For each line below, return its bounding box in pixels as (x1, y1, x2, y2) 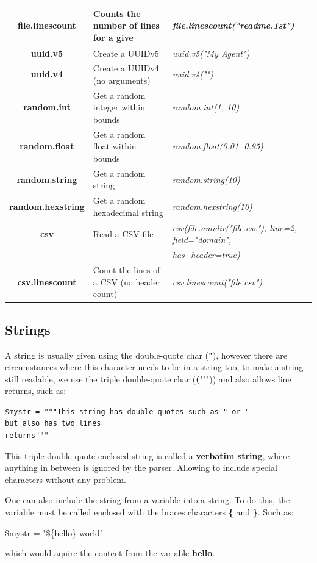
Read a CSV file (93, 227, 154, 240)
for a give (93, 30, 134, 43)
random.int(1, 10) (172, 101, 240, 113)
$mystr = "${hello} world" (5, 526, 104, 539)
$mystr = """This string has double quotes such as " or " (5, 407, 249, 416)
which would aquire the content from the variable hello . (5, 547, 215, 559)
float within (93, 140, 137, 152)
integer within (93, 101, 146, 113)
